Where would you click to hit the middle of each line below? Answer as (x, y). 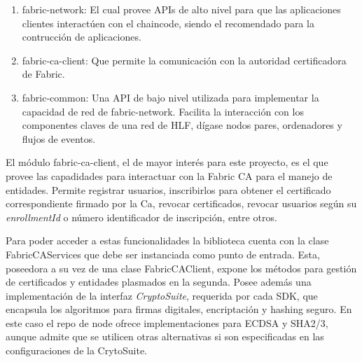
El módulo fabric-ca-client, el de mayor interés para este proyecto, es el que (167, 162)
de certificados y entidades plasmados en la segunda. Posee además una (159, 282)
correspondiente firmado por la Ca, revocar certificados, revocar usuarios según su (181, 203)
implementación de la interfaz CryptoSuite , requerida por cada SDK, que (162, 295)
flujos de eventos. (59, 138)
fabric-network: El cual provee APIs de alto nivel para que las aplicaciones (181, 9)
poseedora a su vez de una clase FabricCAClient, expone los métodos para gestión (181, 268)
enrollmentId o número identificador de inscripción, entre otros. (141, 217)
